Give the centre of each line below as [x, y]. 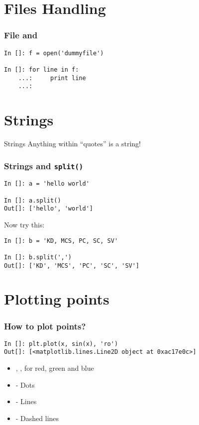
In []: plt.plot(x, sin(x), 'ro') [61, 344]
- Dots [25, 384]
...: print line [52, 78]
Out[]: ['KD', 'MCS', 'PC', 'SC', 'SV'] [72, 266]
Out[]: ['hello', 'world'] [49, 209]
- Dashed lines [37, 418]
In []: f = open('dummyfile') [54, 53]
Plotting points [57, 299]
